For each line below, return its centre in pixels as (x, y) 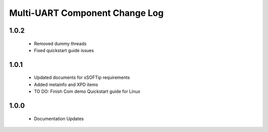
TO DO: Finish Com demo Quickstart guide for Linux (87, 91)
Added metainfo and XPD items (66, 84)
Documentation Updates (59, 119)
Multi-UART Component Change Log (86, 13)
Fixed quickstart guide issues (64, 50)
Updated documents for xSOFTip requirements (82, 77)
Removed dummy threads (60, 43)
